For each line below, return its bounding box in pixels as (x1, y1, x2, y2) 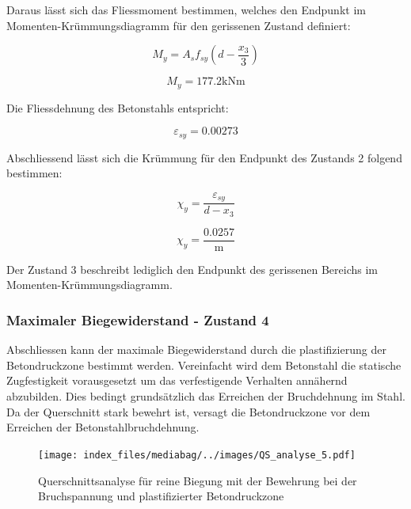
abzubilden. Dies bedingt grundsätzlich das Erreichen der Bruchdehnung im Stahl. (6, 388, 405, 405)
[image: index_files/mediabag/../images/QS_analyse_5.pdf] (38, 449, 356, 461)
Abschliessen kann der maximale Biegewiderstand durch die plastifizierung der (6, 341, 386, 358)
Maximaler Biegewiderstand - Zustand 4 (6, 310, 269, 329)
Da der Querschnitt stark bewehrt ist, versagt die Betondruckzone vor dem (6, 403, 371, 420)
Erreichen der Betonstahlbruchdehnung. (6, 419, 200, 435)
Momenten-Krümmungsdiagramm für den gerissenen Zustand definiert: (6, 17, 351, 33)
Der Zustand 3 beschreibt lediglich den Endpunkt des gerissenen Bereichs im (6, 260, 379, 277)
